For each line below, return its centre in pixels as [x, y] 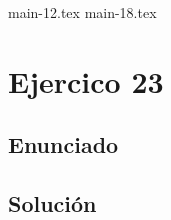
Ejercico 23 [86, 80]
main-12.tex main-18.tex [82, 12]
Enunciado [63, 144]
